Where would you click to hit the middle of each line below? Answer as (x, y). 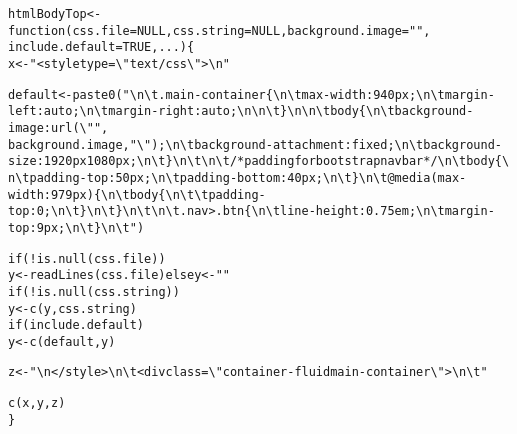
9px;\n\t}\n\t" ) (90, 227)
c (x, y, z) (37, 403)
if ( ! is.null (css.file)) (87, 258)
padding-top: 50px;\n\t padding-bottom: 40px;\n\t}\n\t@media (230, 177)
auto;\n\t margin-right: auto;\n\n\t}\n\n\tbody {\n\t (219, 111)
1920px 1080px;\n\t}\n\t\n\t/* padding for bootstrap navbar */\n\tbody (269, 161)
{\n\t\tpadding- (212, 194)
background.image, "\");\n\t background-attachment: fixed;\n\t (216, 144)
